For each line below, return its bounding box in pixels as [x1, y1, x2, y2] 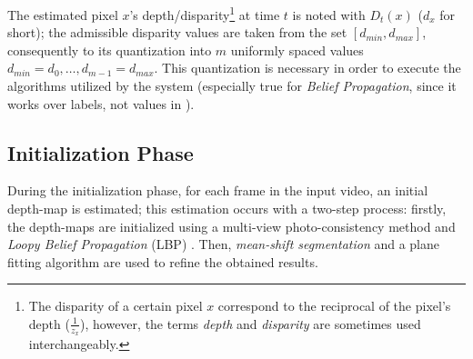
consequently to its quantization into [7, 40, 212, 59]
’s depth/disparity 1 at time [129, 3, 280, 24]
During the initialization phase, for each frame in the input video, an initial [7, 181, 428, 200]
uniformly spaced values [230, 40, 364, 59]
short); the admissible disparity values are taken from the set [7, 23, 347, 42]
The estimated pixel [7, 5, 118, 24]
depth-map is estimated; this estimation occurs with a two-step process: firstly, [7, 199, 447, 218]
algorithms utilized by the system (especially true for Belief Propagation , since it [7, 76, 457, 95]
